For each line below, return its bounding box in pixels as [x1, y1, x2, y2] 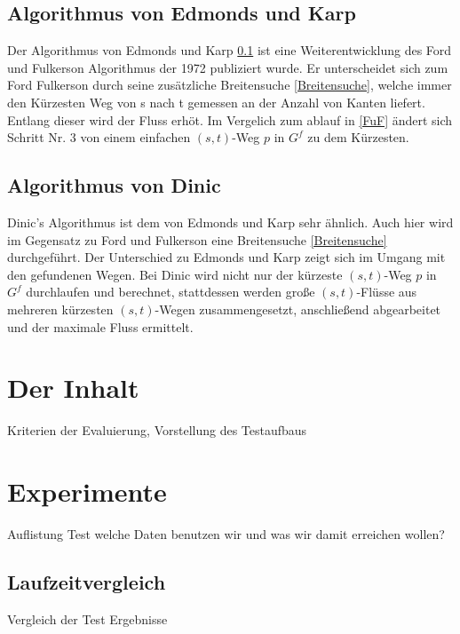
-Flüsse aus [356, 282, 417, 301]
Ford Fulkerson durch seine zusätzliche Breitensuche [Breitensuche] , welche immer [7, 75, 452, 94]
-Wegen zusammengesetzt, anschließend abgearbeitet [155, 299, 441, 318]
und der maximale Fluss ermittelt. [7, 317, 194, 336]
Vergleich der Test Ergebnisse [7, 609, 168, 628]
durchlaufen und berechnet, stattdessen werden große [26, 282, 315, 301]
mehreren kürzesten [7, 299, 114, 318]
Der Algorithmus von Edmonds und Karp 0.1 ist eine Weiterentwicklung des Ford [7, 41, 452, 59]
